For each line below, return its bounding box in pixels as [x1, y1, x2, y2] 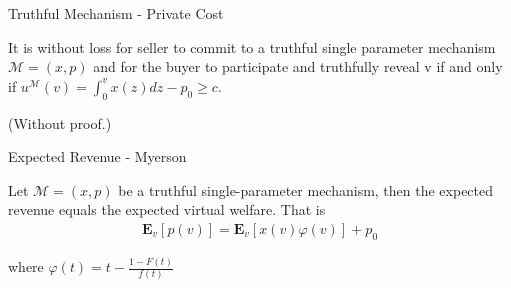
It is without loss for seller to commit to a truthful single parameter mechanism [8, 36, 496, 57]
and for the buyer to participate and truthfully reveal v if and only [93, 56, 503, 77]
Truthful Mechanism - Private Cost [8, 3, 224, 23]
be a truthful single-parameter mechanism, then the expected [118, 179, 494, 200]
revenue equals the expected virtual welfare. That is [8, 199, 326, 220]
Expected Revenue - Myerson [8, 146, 187, 167]
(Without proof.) [8, 112, 112, 133]
